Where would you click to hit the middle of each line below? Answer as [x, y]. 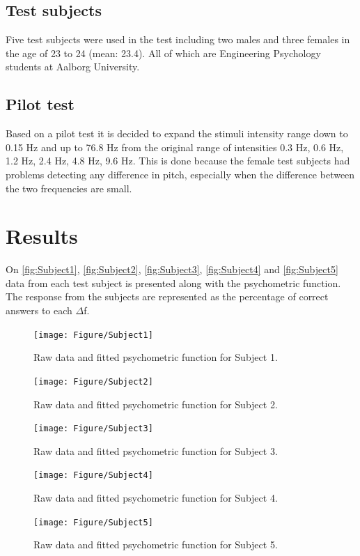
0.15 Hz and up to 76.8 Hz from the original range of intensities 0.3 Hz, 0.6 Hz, [175, 147]
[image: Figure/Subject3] [93, 429]
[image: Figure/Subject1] [93, 335]
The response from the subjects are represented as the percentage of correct [167, 296]
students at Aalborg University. [73, 67]
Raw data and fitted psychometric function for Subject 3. [156, 450]
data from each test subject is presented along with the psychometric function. [173, 283]
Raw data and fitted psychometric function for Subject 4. [156, 498]
